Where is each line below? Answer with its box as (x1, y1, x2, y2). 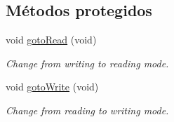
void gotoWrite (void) (6, 79, 99, 94)
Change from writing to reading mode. (6, 55, 169, 70)
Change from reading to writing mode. (6, 102, 169, 117)
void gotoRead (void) (6, 32, 97, 47)
